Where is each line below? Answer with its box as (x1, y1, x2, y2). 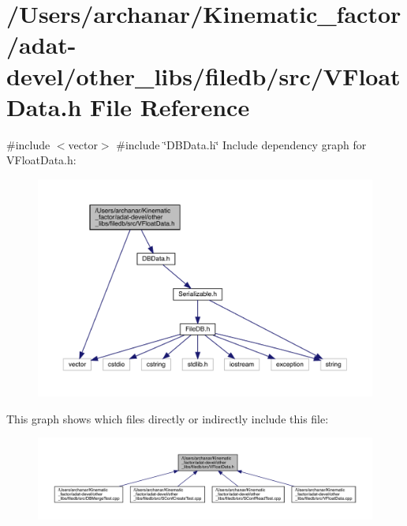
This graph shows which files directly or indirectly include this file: (6, 410, 329, 426)
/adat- (6, 28, 77, 61)
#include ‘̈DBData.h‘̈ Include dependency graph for (116, 136, 367, 152)
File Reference (90, 90, 250, 122)
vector (68, 136, 98, 152)
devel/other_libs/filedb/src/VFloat (6, 59, 401, 92)
